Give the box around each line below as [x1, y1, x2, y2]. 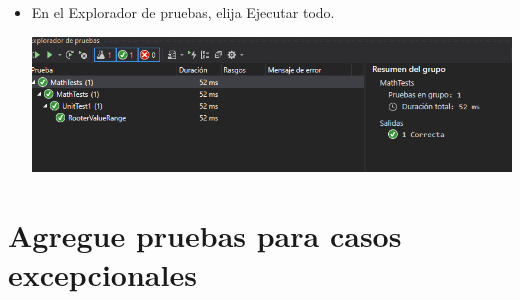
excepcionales [8, 253, 197, 294]
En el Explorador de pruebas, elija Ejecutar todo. [31, 2, 335, 22]
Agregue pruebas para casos [8, 214, 402, 255]
